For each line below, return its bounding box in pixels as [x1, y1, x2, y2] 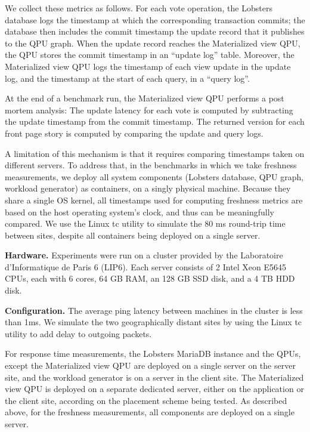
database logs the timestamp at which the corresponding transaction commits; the [5, 13, 305, 26]
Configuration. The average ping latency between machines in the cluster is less [5, 304, 303, 316]
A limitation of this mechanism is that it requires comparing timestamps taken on [5, 147, 305, 159]
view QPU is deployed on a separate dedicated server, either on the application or [5, 382, 304, 395]
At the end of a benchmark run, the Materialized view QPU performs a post [5, 92, 284, 104]
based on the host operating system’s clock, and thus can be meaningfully [5, 205, 275, 218]
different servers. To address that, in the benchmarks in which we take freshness [5, 159, 297, 171]
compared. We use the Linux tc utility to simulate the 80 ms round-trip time [5, 217, 286, 230]
